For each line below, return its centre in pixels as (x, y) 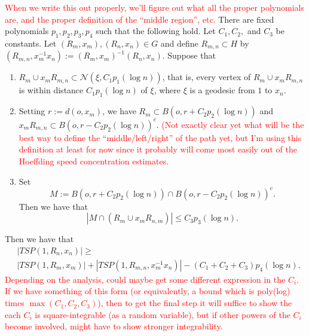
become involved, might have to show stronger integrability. (114, 326)
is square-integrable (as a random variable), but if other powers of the (163, 314)
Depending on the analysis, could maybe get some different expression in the (145, 279)
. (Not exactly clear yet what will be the (230, 124)
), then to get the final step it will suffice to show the (195, 303)
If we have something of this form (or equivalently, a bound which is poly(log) (148, 291)
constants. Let (31, 43)
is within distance (51, 90)
